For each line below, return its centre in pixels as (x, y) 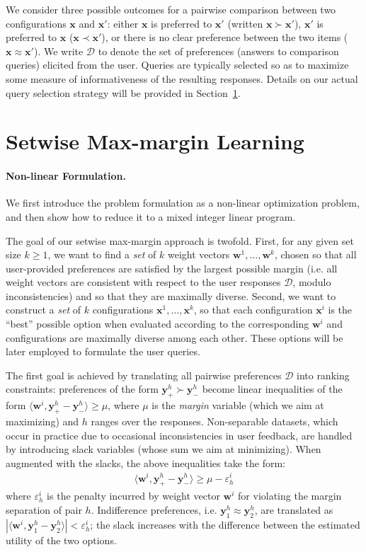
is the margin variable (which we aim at (238, 405)
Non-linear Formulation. (66, 176)
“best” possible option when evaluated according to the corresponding (158, 324)
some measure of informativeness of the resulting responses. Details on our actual (182, 78)
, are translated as (294, 509)
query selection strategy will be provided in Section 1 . (123, 92)
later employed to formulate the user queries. (103, 351)
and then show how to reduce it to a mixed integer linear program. (151, 216)
